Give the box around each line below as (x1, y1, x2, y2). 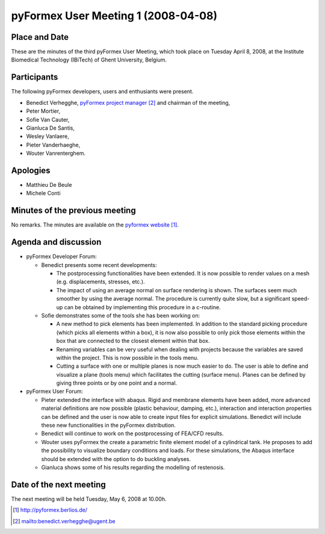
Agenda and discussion (11, 237, 102, 247)
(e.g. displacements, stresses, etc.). (56, 278, 145, 286)
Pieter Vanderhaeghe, (26, 141, 81, 148)
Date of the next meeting (11, 479, 107, 489)
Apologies (11, 165, 51, 175)
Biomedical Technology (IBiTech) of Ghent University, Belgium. (11, 56, 167, 63)
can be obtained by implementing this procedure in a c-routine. (64, 303, 221, 310)
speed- (291, 295, 310, 303)
